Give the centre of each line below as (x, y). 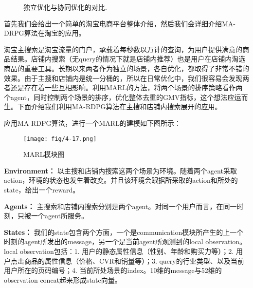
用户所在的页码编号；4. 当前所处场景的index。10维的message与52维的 (113, 270)
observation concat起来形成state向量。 (63, 279)
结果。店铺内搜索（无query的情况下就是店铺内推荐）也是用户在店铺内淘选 (128, 59)
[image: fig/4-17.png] (60, 139)
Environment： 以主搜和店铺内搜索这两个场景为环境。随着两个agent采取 (120, 170)
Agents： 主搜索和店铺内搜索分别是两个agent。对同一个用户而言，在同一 (120, 206)
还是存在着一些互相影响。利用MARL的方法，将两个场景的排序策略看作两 (126, 87)
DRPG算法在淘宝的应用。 (45, 33)
